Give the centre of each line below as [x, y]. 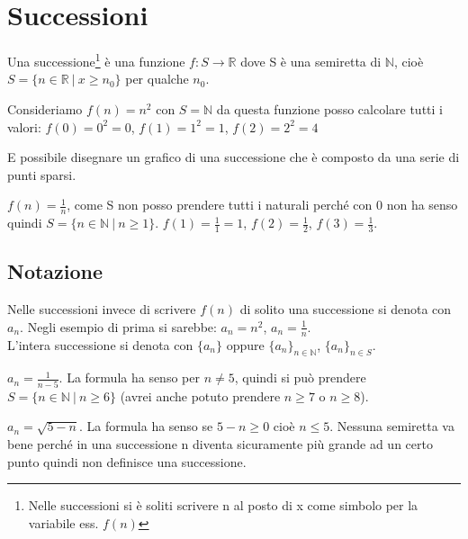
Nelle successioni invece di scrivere [102, 309]
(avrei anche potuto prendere [200, 395]
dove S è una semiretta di [311, 61]
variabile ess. [63, 522]
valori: [24, 126]
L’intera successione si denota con [100, 344]
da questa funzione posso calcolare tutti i [329, 108]
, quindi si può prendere [300, 377]
